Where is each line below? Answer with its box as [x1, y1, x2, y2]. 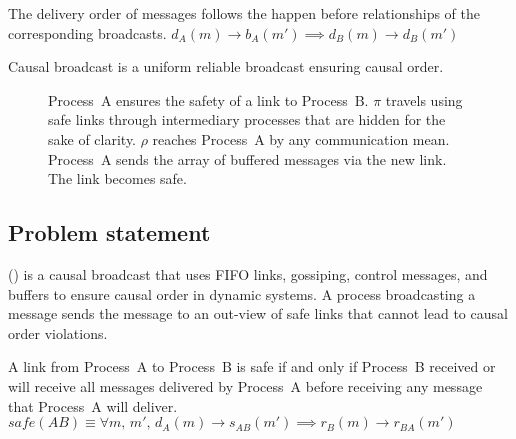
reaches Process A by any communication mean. [152, 128, 450, 149]
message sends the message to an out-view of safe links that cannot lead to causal [8, 303, 508, 324]
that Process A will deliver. [8, 395, 178, 416]
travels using [385, 89, 463, 110]
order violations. [8, 322, 108, 343]
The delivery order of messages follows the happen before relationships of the [8, 3, 480, 23]
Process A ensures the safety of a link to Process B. [48, 89, 369, 110]
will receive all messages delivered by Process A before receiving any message [8, 375, 483, 396]
